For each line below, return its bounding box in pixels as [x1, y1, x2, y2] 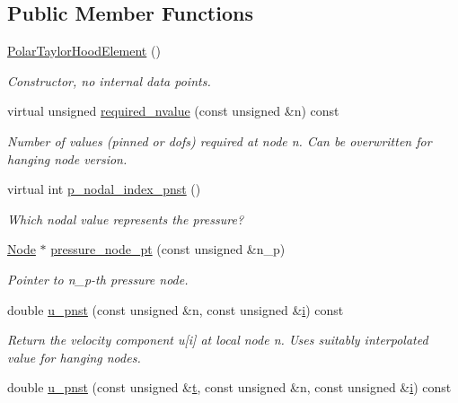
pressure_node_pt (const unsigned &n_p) [50, 240, 286, 258]
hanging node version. [7, 149, 128, 168]
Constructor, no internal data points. [7, 71, 211, 90]
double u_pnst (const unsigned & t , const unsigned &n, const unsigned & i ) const [7, 378, 452, 397]
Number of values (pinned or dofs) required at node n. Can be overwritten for [7, 131, 432, 150]
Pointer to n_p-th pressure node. [7, 269, 189, 288]
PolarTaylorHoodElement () [7, 41, 161, 60]
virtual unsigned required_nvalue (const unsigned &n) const [7, 101, 339, 120]
